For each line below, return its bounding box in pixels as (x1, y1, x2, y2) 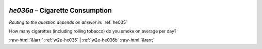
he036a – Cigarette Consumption (9, 6, 112, 15)
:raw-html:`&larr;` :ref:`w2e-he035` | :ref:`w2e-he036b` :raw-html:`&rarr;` (9, 37, 155, 43)
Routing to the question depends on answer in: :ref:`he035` (9, 19, 128, 25)
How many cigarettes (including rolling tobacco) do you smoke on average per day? (9, 28, 177, 34)
